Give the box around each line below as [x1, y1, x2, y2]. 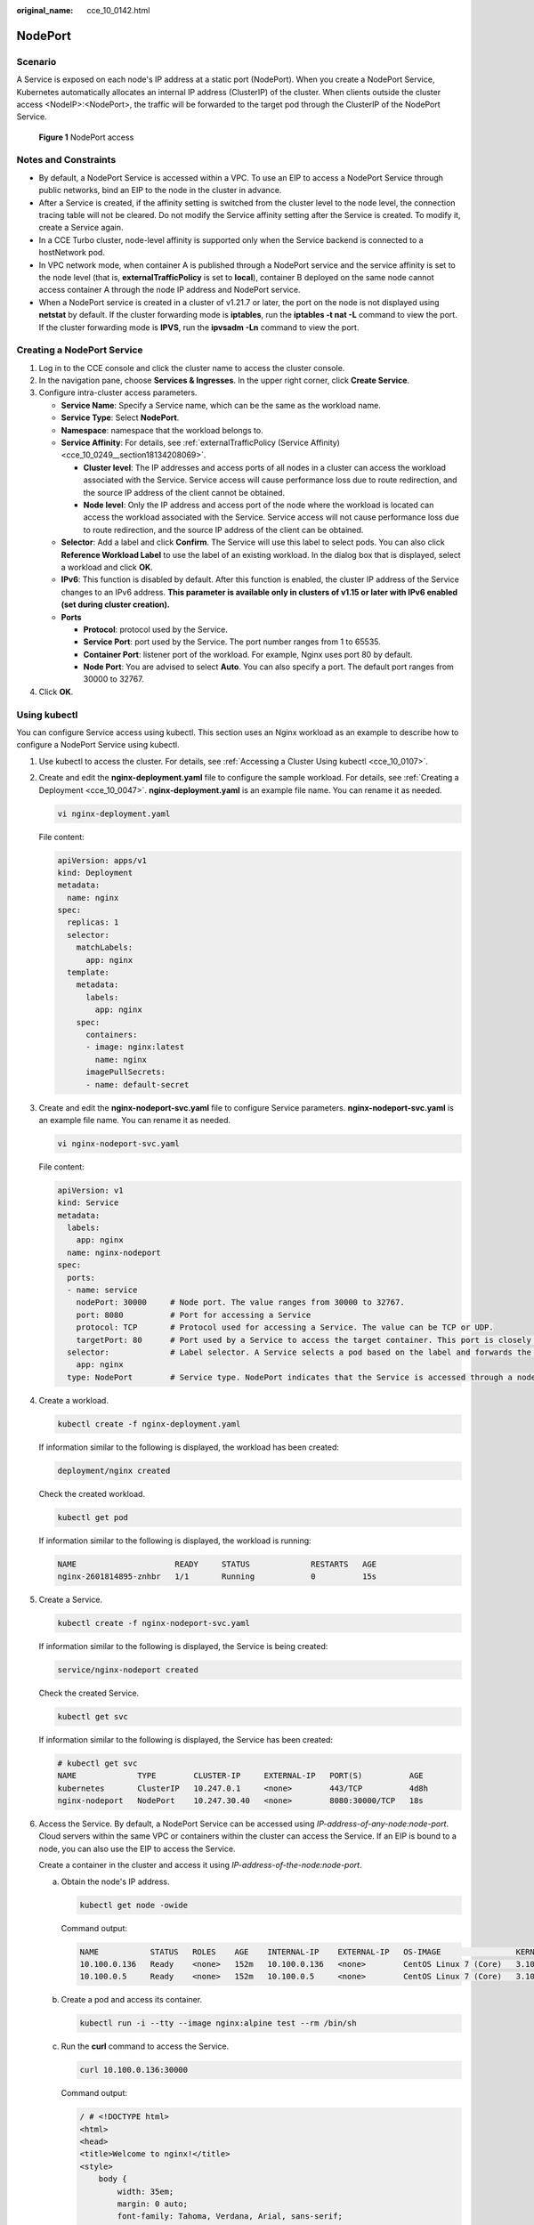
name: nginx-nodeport [67, 1247, 162, 1258]
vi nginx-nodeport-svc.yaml [57, 1138, 180, 1148]
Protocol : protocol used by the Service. [83, 624, 229, 635]
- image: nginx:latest [85, 1042, 185, 1052]
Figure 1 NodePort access [38, 132, 134, 142]
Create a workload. [38, 1395, 109, 1405]
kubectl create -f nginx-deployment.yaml [57, 1419, 241, 1428]
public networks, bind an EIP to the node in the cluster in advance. [38, 185, 282, 196]
